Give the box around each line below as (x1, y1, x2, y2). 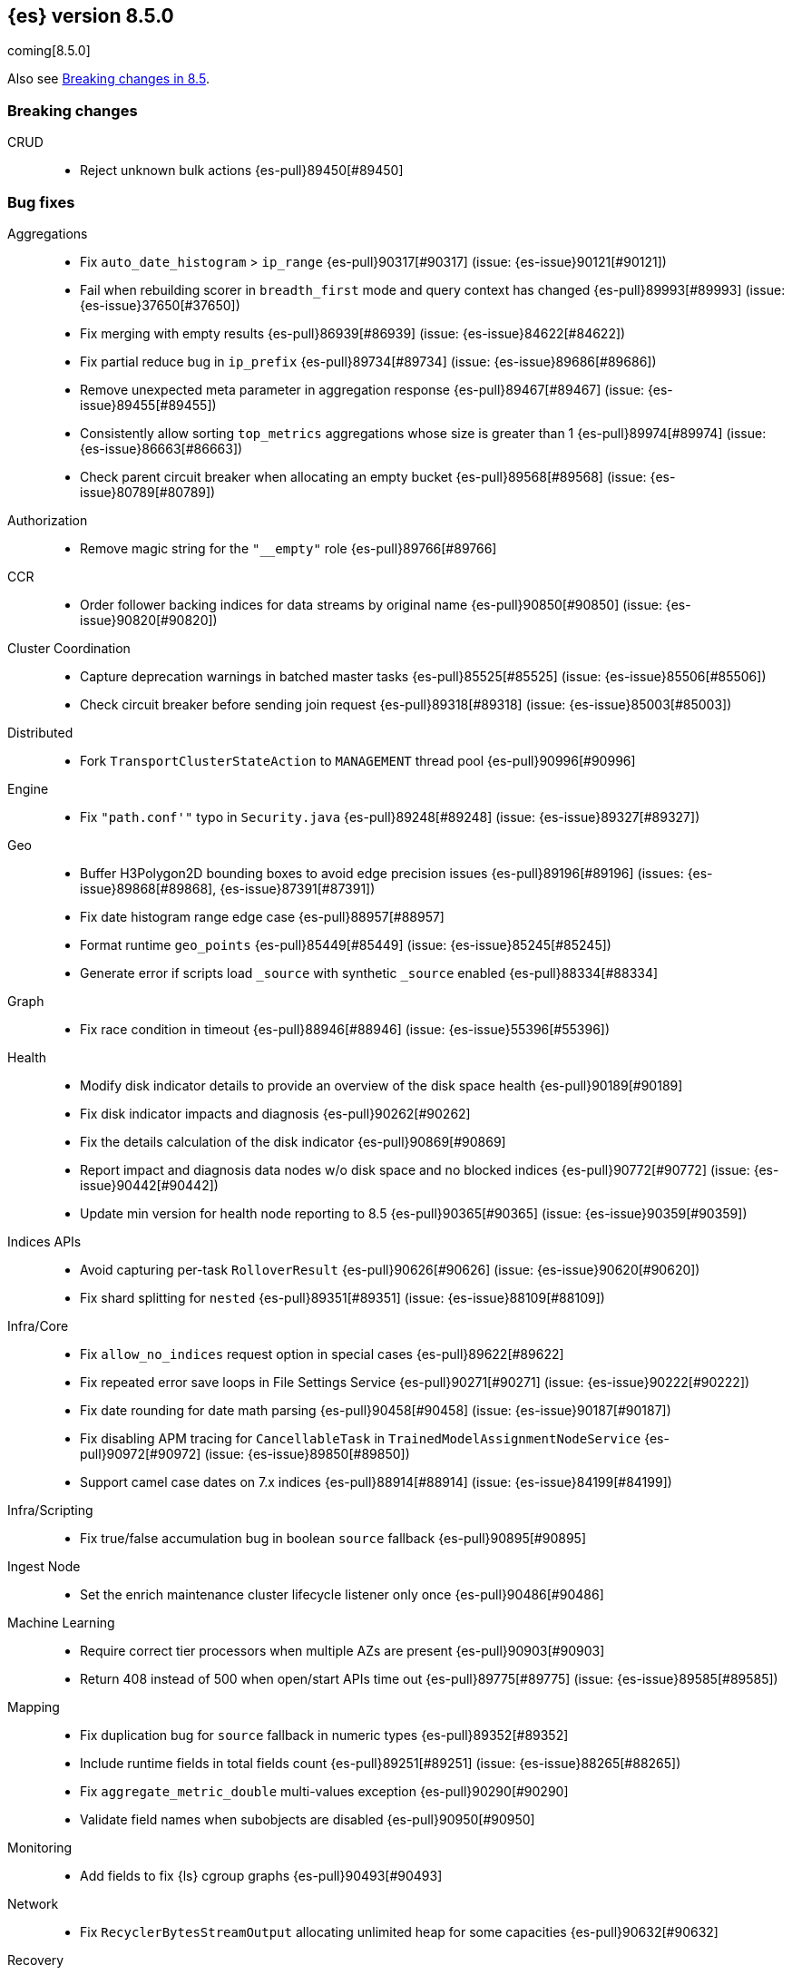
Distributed (7, 724, 73, 740)
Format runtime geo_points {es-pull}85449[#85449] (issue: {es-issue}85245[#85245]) (80, 936, 611, 953)
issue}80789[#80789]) (80, 484, 216, 500)
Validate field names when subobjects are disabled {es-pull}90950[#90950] (80, 1811, 535, 1827)
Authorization (7, 512, 88, 528)
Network (7, 1895, 59, 1911)
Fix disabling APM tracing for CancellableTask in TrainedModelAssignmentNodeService (80, 1430, 641, 1446)
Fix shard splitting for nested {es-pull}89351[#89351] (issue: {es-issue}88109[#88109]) (80, 1289, 605, 1305)
